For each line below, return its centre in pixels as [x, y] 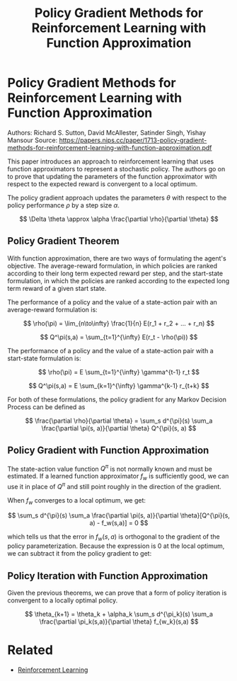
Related [30, 650]
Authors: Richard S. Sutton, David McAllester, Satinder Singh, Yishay [107, 132]
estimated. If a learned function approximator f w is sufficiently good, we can [118, 477]
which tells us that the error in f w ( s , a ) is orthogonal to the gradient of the [114, 538]
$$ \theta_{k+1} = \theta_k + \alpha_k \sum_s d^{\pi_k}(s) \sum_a [119, 614]
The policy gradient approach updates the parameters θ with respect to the [117, 198]
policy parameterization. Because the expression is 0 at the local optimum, [116, 546]
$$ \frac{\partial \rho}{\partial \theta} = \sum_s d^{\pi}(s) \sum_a [119, 420]
